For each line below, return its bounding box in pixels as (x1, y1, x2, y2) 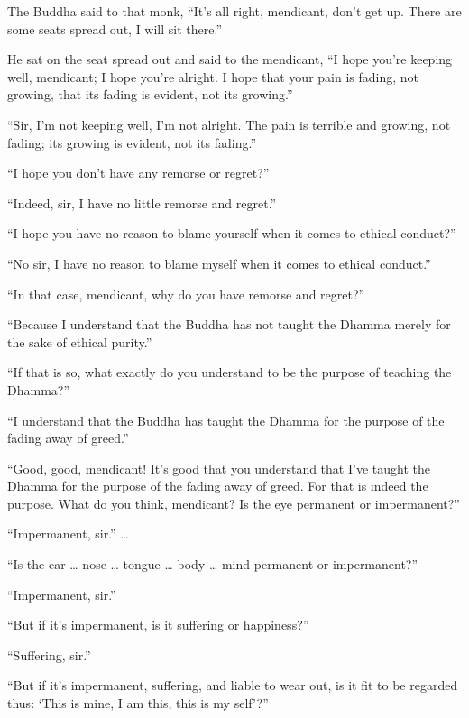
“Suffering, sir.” (7, 645, 91, 664)
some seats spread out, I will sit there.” (7, 19, 223, 38)
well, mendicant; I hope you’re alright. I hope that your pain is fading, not (7, 67, 419, 86)
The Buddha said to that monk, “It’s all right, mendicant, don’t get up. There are (7, 2, 462, 20)
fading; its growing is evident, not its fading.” (7, 133, 257, 152)
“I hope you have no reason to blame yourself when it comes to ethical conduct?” (7, 224, 456, 243)
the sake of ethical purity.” (7, 332, 152, 351)
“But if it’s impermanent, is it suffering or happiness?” (7, 615, 309, 634)
